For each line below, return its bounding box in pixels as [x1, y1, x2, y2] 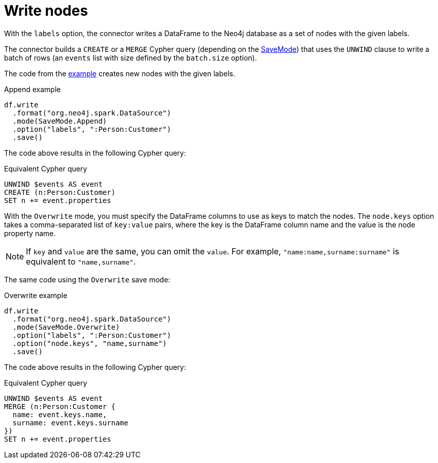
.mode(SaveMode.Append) [12, 117, 107, 125]
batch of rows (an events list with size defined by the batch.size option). [4, 53, 257, 62]
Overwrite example [4, 291, 68, 300]
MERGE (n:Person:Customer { [4, 402, 116, 411]
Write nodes [4, 2, 88, 19]
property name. [4, 228, 56, 238]
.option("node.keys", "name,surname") [12, 339, 167, 348]
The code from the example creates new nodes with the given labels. [4, 69, 235, 78]
